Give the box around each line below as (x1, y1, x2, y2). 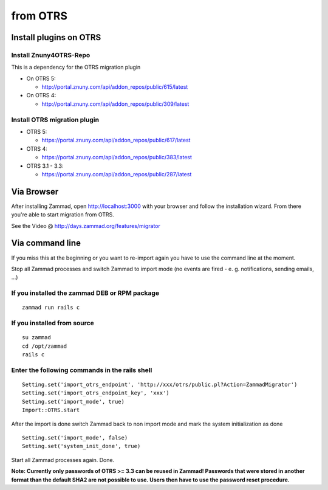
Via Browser (11, 186, 59, 197)
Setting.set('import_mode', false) (22, 434, 128, 441)
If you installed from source (11, 319, 94, 328)
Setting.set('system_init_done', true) (22, 443, 141, 450)
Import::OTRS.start (22, 407, 80, 413)
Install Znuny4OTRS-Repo (11, 50, 91, 59)
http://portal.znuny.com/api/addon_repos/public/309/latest (41, 100, 190, 108)
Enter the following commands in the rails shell (11, 365, 152, 374)
